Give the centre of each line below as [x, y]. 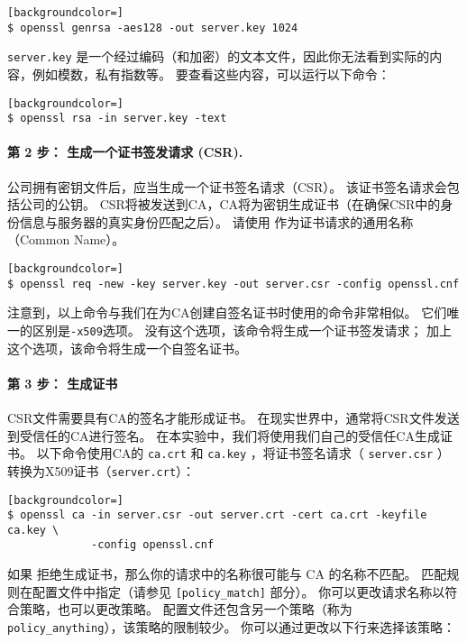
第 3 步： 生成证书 [63, 383]
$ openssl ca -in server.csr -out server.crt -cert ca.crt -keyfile [217, 515]
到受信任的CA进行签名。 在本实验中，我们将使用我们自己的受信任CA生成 [224, 435]
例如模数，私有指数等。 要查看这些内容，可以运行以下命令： [211, 73]
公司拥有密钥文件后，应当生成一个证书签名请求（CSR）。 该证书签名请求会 [227, 186]
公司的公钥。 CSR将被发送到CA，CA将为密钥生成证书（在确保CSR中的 [230, 204]
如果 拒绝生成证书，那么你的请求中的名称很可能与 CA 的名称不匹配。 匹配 [227, 574]
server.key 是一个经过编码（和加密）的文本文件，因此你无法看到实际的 [219, 56]
